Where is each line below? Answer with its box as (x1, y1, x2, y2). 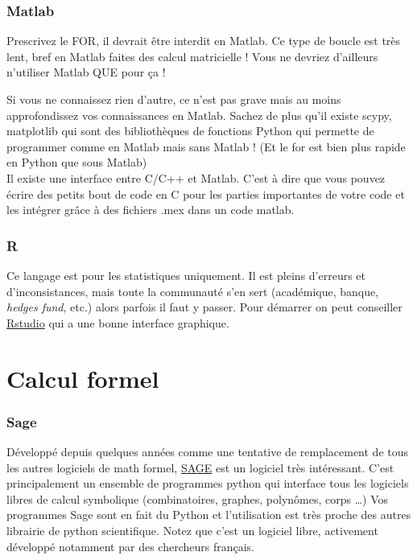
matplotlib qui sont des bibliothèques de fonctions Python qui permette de (6, 122, 374, 139)
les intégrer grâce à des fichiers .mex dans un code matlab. (6, 201, 295, 218)
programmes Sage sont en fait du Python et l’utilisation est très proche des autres (6, 506, 411, 523)
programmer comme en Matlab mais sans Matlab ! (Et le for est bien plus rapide (6, 138, 406, 154)
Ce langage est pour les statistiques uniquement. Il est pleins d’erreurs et (6, 266, 366, 283)
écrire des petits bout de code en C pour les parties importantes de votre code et (6, 185, 405, 202)
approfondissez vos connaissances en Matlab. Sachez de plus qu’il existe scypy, (6, 106, 392, 123)
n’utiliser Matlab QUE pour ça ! (6, 64, 166, 80)
